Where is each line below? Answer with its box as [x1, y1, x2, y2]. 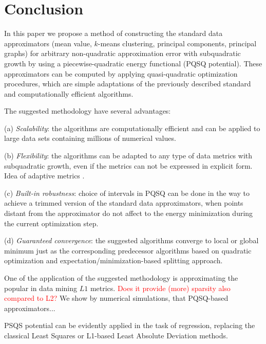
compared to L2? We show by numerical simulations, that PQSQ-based [4, 293, 229, 303]
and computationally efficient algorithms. [4, 88, 134, 99]
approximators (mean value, [4, 38, 92, 48]
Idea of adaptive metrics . [4, 170, 85, 181]
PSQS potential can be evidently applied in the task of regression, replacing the [4, 320, 255, 331]
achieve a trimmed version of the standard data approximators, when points [4, 197, 243, 208]
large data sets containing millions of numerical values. [4, 133, 176, 143]
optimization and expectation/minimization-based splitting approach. [4, 255, 223, 266]
